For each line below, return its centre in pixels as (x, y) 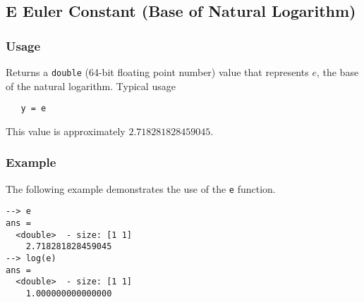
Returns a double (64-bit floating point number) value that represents (157, 72)
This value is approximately (66, 131)
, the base (338, 72)
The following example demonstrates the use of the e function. (141, 188)
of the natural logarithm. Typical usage (91, 86)
